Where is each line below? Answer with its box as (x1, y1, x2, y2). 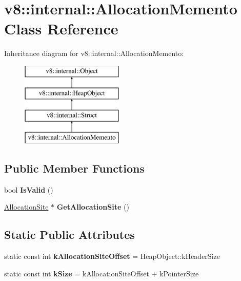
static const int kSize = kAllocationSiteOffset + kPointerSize (4, 268, 199, 278)
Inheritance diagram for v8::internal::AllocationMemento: (4, 48, 184, 59)
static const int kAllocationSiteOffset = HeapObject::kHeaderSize (4, 251, 220, 261)
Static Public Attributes (4, 227, 135, 242)
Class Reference (4, 18, 118, 39)
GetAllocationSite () (56, 201, 129, 212)
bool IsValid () (4, 184, 53, 195)
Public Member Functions (4, 160, 145, 176)
